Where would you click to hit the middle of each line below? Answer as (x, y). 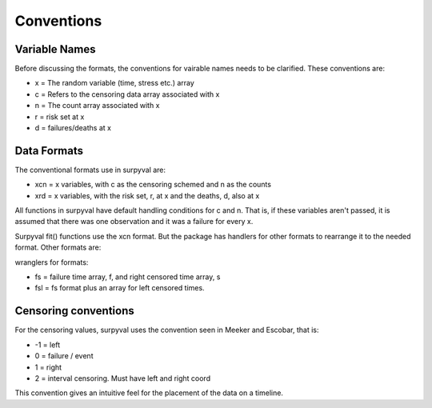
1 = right (48, 367)
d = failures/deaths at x (73, 128)
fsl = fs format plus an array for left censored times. (120, 288)
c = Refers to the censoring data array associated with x (127, 94)
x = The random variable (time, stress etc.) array (115, 83)
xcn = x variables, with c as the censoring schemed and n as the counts (153, 185)
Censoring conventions (75, 311)
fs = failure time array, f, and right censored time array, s (128, 277)
